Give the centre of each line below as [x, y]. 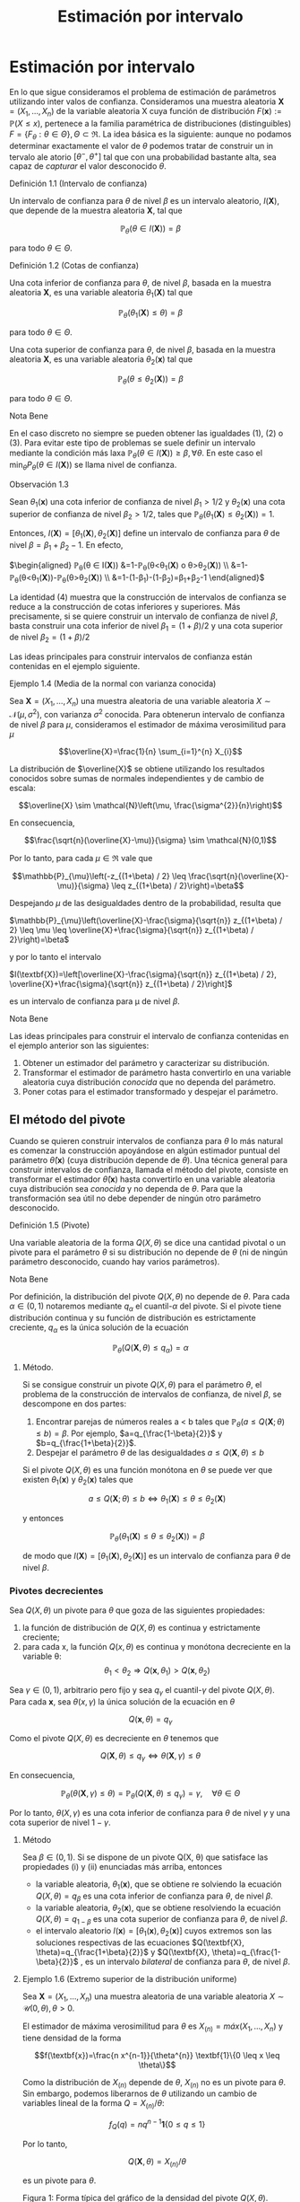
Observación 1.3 [39, 484]
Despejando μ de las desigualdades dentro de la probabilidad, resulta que [146, 903]
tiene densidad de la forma [72, 2038]
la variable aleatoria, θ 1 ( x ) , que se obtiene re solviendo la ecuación [159, 1885]
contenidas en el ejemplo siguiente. [75, 666]
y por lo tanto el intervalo [55, 956]
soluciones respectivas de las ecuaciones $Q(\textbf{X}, [140, 1942]
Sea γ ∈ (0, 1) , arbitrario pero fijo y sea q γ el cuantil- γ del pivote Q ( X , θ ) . [142, 1691]
